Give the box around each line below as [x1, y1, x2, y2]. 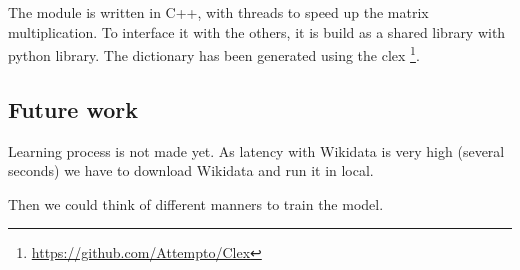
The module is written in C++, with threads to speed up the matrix [8, 2, 429, 22]
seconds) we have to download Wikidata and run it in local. [8, 160, 374, 181]
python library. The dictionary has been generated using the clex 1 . [8, 42, 420, 65]
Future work [8, 93, 139, 124]
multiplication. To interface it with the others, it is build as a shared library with [8, 21, 506, 42]
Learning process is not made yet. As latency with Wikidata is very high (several [8, 140, 505, 161]
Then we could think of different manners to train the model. [8, 193, 384, 214]
